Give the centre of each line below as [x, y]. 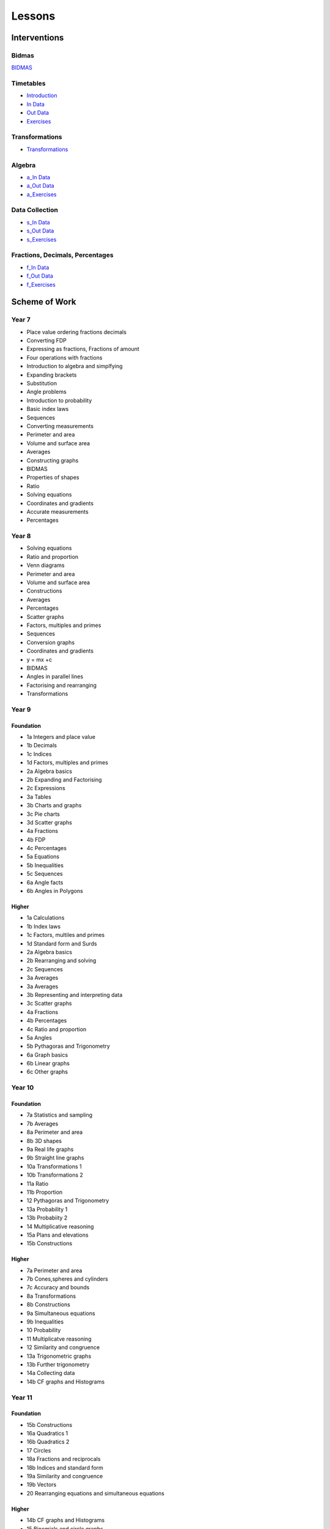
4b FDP [36, 839]
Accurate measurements [57, 511]
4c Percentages [47, 848]
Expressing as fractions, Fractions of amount [83, 349]
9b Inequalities [45, 1322]
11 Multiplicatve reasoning [59, 1339]
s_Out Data [40, 231]
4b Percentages [47, 1021]
